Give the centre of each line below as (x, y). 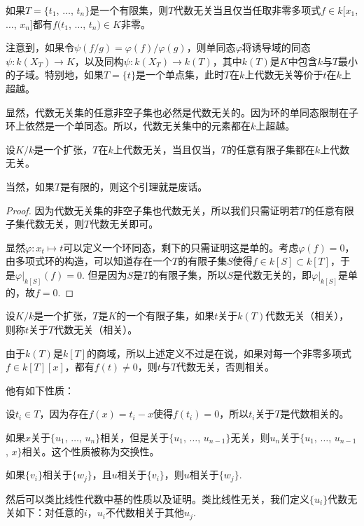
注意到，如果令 (40, 47)
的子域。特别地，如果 (55, 75)
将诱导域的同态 (276, 47)
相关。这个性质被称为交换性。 (91, 451)
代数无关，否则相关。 (226, 367)
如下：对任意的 (49, 512)
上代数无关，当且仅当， (167, 149)
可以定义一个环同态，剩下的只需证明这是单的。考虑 (181, 247)
